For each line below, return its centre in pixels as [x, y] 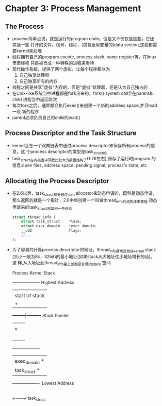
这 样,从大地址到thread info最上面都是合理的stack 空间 [61, 263]
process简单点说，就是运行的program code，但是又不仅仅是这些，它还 [83, 39]
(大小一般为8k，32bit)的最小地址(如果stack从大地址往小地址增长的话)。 [83, 256]
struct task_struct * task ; [51, 221]
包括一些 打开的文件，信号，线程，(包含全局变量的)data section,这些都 [82, 45]
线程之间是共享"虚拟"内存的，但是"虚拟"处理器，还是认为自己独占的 [80, 87]
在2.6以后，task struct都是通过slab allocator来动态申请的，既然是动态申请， [84, 194]
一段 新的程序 [25, 111]
